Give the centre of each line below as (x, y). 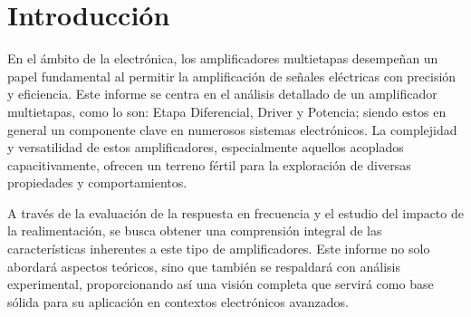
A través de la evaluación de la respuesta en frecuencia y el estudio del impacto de (235, 212)
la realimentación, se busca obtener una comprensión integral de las (195, 231)
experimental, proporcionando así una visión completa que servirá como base (221, 284)
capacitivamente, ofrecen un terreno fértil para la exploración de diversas (209, 164)
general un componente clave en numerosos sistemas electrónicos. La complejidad (232, 129)
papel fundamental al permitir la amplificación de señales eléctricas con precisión (232, 76)
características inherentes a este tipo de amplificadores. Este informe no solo (219, 249)
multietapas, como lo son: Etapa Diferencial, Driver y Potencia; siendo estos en (227, 111)
